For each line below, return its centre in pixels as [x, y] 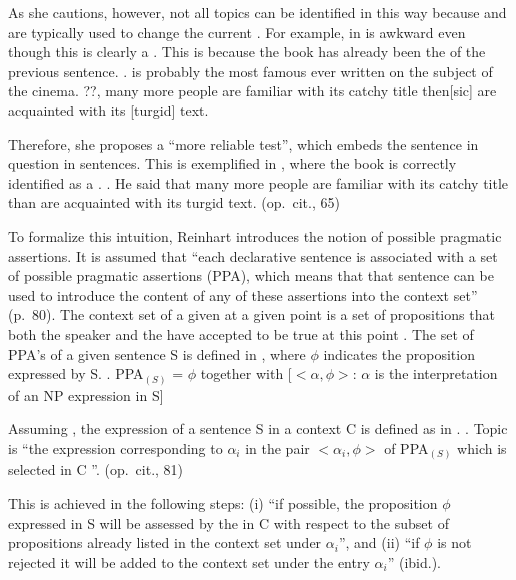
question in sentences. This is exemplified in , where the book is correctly [232, 163]
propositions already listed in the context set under [165, 542]
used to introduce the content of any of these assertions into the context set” [243, 294]
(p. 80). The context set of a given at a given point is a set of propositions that [251, 314]
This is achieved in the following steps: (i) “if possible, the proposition [223, 502]
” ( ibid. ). [414, 561]
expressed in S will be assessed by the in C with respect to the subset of [228, 522]
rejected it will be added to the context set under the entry [189, 561]
